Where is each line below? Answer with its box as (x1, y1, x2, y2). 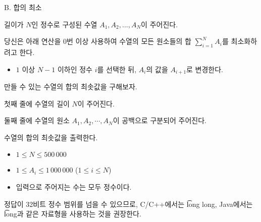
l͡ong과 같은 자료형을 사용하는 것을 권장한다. (4, 208, 141, 219)
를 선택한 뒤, (97, 64, 137, 74)
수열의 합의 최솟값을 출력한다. (4, 132, 98, 142)
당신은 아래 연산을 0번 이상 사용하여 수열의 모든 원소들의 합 (4, 36, 191, 46)
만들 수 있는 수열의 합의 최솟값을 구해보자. (4, 81, 137, 92)
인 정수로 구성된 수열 (31, 19, 97, 29)
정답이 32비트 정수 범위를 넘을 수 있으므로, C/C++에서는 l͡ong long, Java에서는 (4, 198, 253, 209)
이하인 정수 (57, 64, 92, 74)
